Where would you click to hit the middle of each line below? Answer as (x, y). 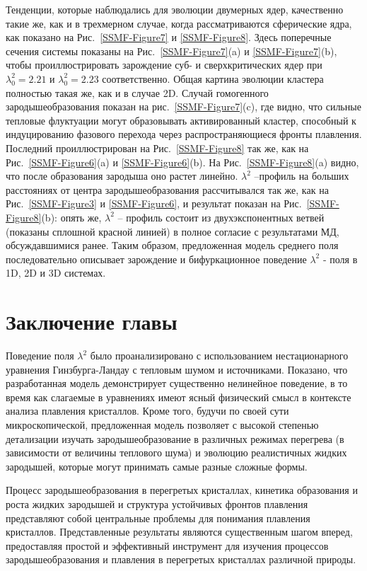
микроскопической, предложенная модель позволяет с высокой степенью (162, 424)
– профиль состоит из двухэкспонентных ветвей (221, 217)
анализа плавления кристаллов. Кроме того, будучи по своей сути (147, 411)
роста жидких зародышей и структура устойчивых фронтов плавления (157, 503)
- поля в (340, 259)
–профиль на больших (302, 176)
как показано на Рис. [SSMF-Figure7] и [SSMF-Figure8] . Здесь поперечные (169, 37)
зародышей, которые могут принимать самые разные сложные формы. (157, 466)
